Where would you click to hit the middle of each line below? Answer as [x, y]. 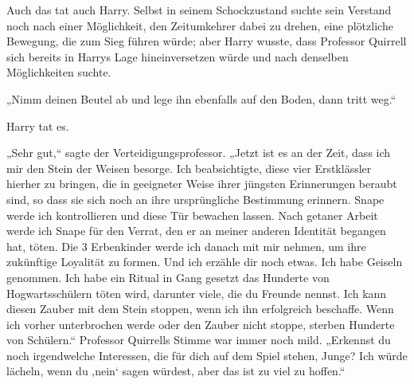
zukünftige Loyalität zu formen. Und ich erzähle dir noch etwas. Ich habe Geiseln [205, 262]
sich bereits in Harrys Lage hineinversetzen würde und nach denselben [178, 56]
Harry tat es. [38, 125]
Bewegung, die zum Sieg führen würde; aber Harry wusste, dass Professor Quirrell [207, 41]
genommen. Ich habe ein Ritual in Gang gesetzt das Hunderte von [168, 277]
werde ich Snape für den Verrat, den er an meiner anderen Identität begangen [196, 231]
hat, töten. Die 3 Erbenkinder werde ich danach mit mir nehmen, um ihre [186, 246]
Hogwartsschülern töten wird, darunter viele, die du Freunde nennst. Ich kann [197, 293]
